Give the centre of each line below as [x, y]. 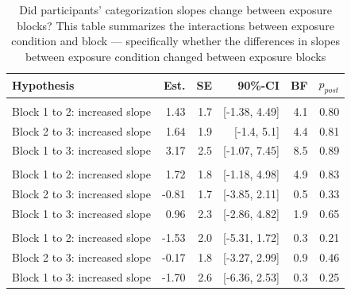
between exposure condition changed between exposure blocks [175, 56]
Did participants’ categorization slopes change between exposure [175, 10]
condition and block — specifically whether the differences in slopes [175, 41]
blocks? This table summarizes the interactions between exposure [175, 25]
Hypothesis [43, 84]
